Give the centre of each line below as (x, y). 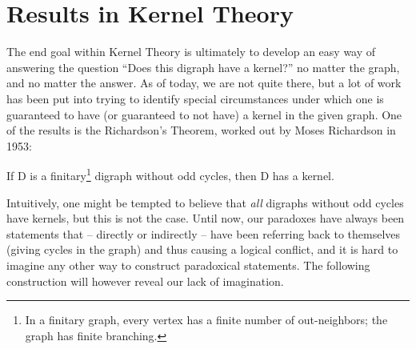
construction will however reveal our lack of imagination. (145, 281)
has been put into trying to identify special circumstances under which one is (195, 98)
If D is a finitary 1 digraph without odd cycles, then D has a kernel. (170, 174)
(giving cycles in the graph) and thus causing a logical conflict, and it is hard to (202, 249)
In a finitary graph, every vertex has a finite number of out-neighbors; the (206, 320)
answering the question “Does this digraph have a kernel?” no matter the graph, (203, 67)
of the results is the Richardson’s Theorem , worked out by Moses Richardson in (201, 130)
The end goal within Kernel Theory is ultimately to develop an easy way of (191, 52)
